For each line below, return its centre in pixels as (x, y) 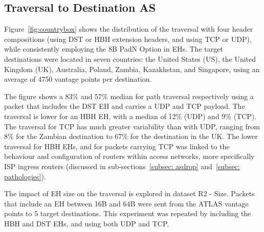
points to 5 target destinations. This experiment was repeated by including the (128, 213)
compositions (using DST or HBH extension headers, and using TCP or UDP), (128, 39)
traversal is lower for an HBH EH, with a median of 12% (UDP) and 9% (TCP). (130, 116)
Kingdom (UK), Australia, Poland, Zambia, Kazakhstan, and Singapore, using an (132, 69)
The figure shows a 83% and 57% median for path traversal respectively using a (129, 96)
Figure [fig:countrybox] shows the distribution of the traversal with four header (129, 29)
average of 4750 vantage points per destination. (78, 79)
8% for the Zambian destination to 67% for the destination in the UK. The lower (131, 136)
